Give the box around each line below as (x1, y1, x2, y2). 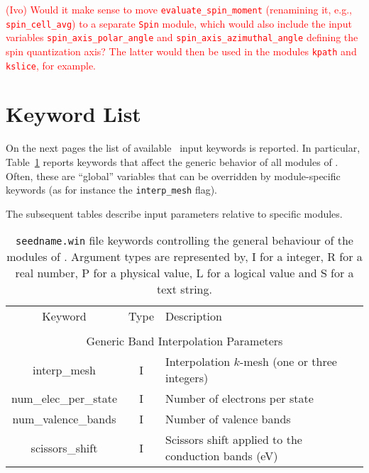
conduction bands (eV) (165, 447, 278, 464)
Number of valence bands (165, 411, 291, 428)
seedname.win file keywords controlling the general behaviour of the (16, 232, 353, 249)
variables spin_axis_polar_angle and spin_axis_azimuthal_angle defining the (6, 30, 358, 45)
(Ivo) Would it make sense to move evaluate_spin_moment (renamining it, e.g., (6, 2, 352, 16)
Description (165, 308, 222, 325)
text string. (157, 281, 212, 298)
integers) (165, 369, 209, 386)
